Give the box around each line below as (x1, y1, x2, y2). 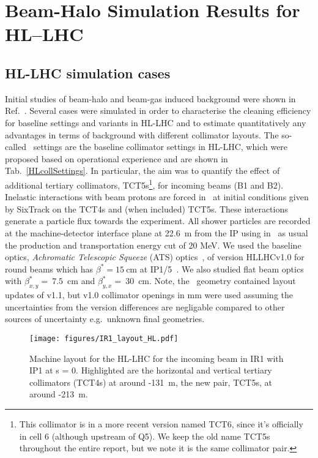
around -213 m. (29, 388, 88, 400)
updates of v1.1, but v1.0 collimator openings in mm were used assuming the (5, 288, 294, 301)
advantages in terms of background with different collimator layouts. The (5, 128, 279, 141)
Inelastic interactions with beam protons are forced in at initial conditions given (5, 190, 309, 203)
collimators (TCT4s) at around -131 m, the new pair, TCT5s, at (29, 375, 272, 388)
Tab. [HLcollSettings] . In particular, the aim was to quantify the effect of (5, 164, 280, 177)
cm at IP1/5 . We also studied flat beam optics (126, 262, 304, 275)
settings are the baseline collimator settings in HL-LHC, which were (33, 140, 288, 153)
